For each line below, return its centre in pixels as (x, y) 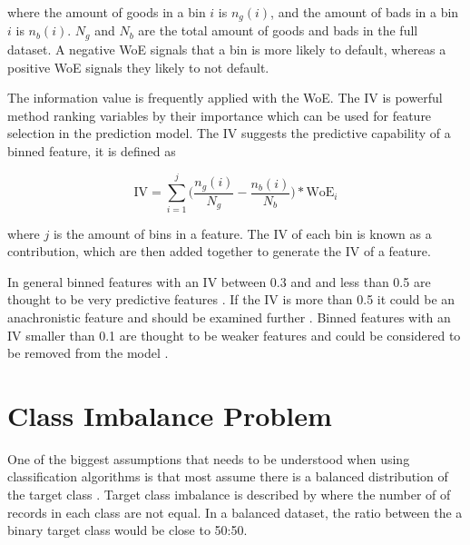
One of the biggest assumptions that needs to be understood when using (209, 458)
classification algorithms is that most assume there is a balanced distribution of (228, 476)
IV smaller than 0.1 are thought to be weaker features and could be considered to (234, 335)
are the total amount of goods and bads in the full (278, 30)
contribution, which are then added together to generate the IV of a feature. (219, 251)
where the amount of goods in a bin (107, 12)
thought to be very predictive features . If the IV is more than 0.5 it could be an (231, 299)
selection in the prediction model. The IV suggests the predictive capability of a (229, 133)
